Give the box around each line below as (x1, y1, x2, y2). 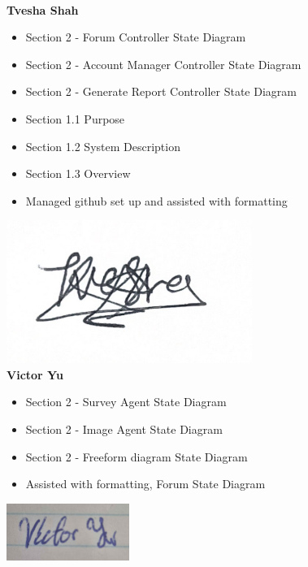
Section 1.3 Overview (25, 165, 131, 182)
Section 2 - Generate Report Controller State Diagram (25, 83, 297, 100)
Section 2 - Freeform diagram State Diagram (25, 448, 248, 465)
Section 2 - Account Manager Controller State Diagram (25, 55, 301, 72)
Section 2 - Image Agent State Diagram (25, 421, 223, 438)
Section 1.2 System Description (25, 137, 180, 154)
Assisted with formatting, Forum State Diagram (25, 475, 266, 492)
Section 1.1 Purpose (25, 110, 125, 127)
